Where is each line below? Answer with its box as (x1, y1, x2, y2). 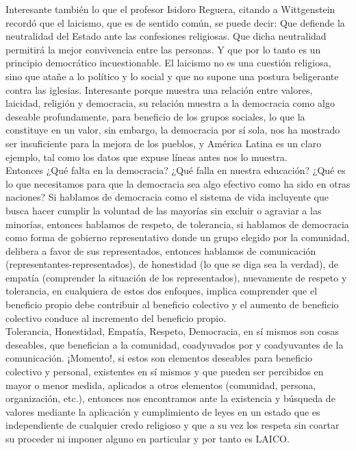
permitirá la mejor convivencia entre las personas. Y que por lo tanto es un (5, 42, 321, 56)
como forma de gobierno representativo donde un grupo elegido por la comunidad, (5, 230, 350, 245)
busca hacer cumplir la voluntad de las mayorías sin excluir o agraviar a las (5, 203, 322, 217)
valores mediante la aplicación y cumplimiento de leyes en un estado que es (5, 404, 320, 418)
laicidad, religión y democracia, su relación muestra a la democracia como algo (5, 96, 335, 110)
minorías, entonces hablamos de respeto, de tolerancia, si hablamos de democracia (5, 216, 349, 231)
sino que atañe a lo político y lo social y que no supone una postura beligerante (5, 68, 339, 83)
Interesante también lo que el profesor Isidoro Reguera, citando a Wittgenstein (5, 2, 335, 16)
